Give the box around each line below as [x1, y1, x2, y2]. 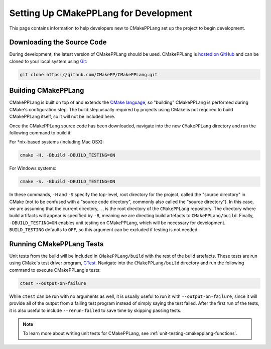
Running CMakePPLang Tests [9, 240, 104, 248]
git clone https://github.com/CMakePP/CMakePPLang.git [20, 72, 158, 77]
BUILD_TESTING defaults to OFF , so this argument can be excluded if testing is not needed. [9, 227, 199, 233]
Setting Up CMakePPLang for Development [9, 8, 193, 19]
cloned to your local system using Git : [9, 58, 87, 64]
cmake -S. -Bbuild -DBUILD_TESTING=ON [20, 179, 115, 185]
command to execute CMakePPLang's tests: [9, 267, 101, 273]
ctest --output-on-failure [20, 280, 86, 286]
